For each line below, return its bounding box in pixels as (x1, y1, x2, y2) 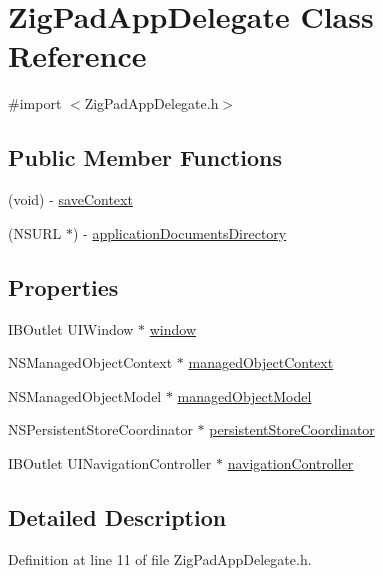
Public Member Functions (8, 142, 282, 173)
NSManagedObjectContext (8, 352, 173, 373)
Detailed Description (8, 501, 227, 532)
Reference (8, 35, 147, 76)
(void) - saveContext (8, 189, 133, 210)
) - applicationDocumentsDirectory (72, 222, 287, 243)
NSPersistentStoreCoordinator (8, 419, 193, 440)
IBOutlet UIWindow (8, 318, 134, 339)
